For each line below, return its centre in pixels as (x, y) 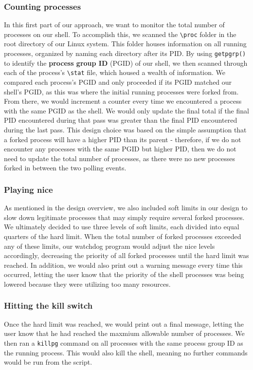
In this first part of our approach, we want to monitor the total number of (114, 25)
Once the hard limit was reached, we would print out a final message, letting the (124, 324)
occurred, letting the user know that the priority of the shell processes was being (124, 274)
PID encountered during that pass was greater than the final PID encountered (121, 120)
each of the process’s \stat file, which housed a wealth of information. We (115, 72)
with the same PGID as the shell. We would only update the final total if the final (126, 110)
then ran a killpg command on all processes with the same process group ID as (124, 342)
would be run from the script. (48, 362)
